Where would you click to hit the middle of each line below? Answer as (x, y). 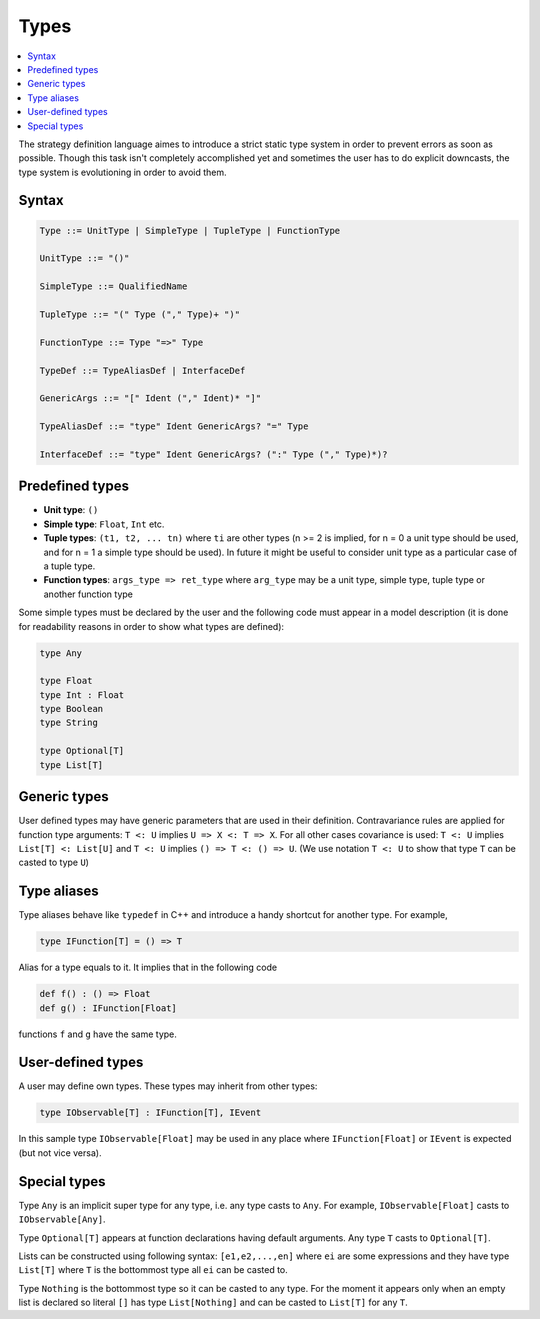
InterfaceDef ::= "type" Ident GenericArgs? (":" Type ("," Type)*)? (213, 454)
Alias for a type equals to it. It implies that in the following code (148, 967)
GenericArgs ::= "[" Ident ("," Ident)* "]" (150, 398)
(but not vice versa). (60, 1152)
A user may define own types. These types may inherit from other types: (168, 1086)
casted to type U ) (54, 862)
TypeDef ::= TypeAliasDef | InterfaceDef (142, 370)
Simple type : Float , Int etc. (104, 524)
